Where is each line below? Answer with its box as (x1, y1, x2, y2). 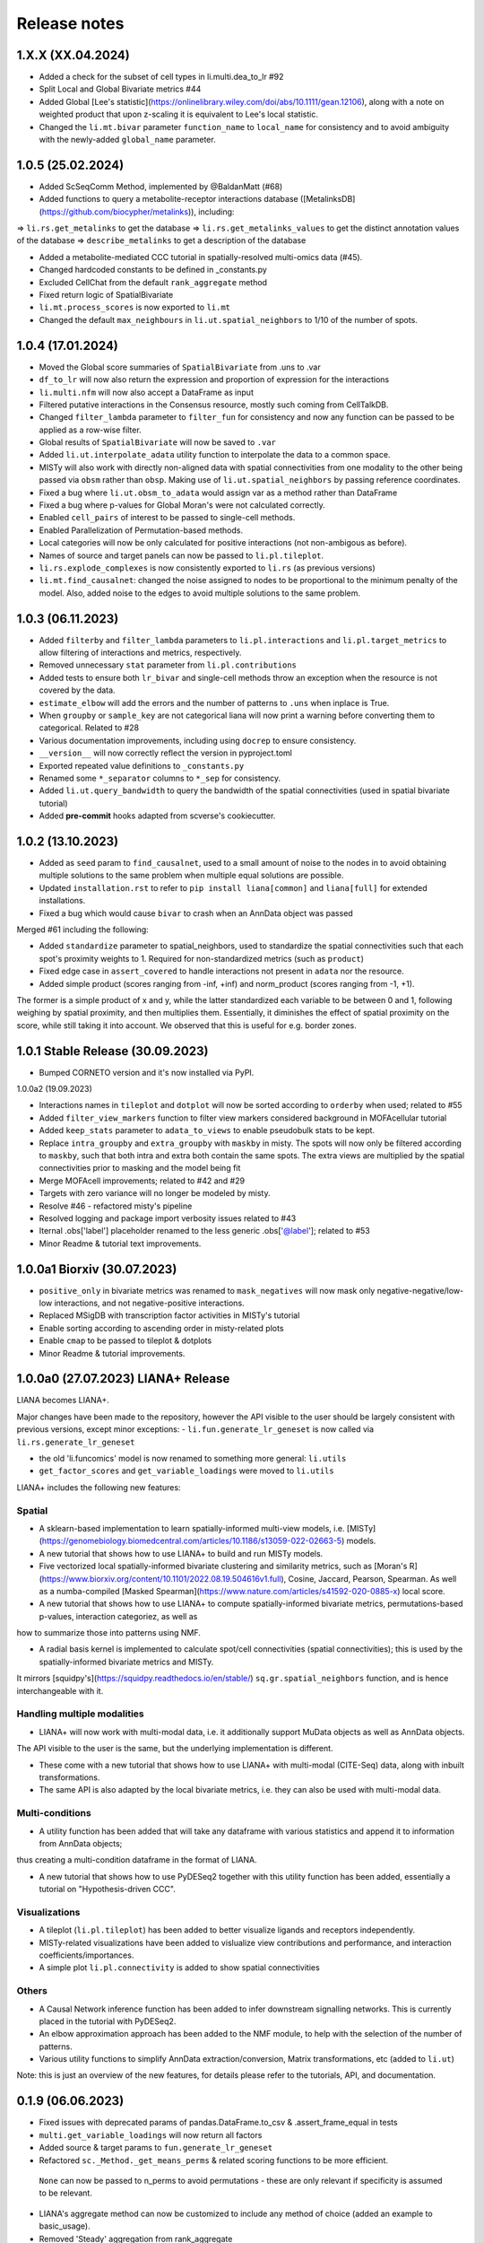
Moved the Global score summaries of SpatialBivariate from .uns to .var (39, 362, 322, 372)
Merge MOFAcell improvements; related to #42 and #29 (39, 1175, 246, 1186)
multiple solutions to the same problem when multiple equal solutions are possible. (39, 870, 344, 881)
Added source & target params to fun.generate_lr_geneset (39, 2143, 273, 2153)
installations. (39, 895, 86, 906)
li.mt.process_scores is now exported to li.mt (39, 301, 231, 313)
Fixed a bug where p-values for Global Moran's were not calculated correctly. (39, 500, 326, 511)
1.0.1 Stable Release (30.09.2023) (16, 1043, 209, 1059)
